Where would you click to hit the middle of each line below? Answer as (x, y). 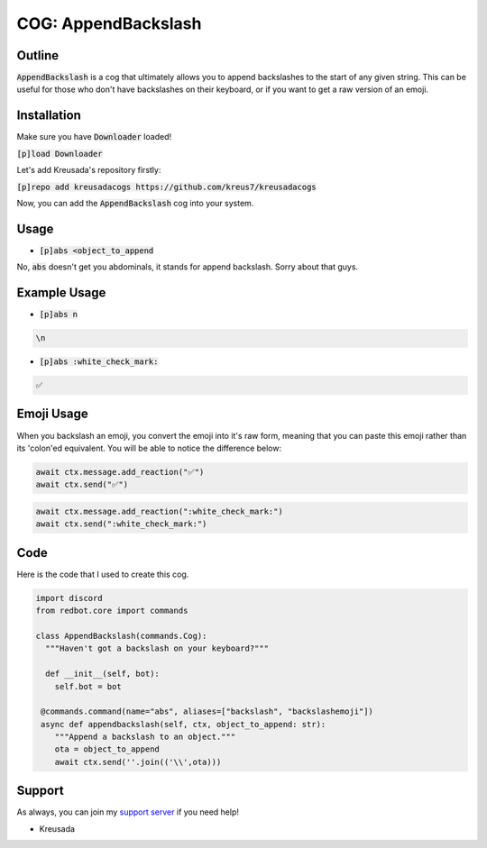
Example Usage (61, 293)
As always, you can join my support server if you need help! (128, 812)
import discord (69, 598)
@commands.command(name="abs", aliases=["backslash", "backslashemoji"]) (207, 711)
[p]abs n (59, 315)
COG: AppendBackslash (109, 23)
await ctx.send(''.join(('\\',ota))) (138, 762)
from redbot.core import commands (112, 611)
